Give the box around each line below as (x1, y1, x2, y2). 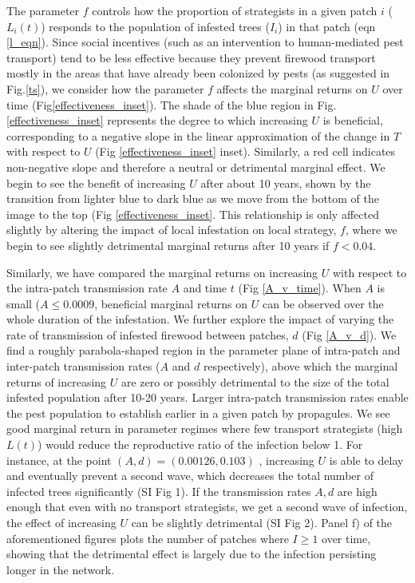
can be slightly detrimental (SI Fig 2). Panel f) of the (131, 514, 393, 530)
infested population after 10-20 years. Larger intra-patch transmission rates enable (6, 389, 409, 406)
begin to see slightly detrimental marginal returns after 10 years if (6, 236, 330, 253)
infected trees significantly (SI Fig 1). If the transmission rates (6, 482, 311, 499)
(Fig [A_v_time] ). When (238, 280, 362, 296)
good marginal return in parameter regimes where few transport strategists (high (6, 420, 403, 437)
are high (337, 482, 377, 499)
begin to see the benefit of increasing (6, 174, 186, 191)
